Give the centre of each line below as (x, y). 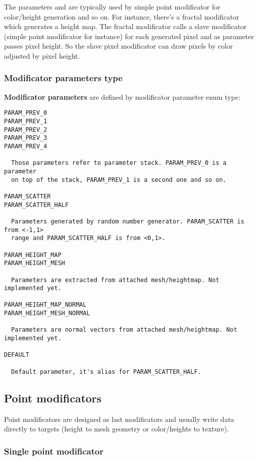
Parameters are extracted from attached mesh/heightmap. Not (115, 280)
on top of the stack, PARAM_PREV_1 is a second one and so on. (119, 180)
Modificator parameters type (63, 78)
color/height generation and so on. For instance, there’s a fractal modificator (122, 16)
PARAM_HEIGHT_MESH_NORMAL (47, 313)
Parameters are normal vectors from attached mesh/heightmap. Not (124, 330)
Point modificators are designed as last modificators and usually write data (119, 419)
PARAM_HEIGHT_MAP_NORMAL (45, 305)
